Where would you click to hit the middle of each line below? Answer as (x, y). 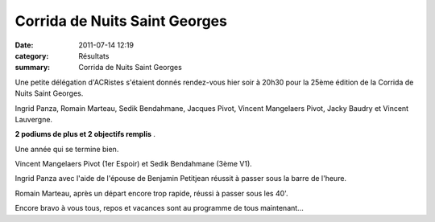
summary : (33, 68)
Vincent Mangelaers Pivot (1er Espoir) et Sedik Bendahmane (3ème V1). (134, 164)
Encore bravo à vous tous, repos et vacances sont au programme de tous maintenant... (159, 208)
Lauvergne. (33, 119)
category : (32, 55)
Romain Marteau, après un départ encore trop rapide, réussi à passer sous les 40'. (152, 193)
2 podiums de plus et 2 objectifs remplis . (85, 134)
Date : (24, 45)
